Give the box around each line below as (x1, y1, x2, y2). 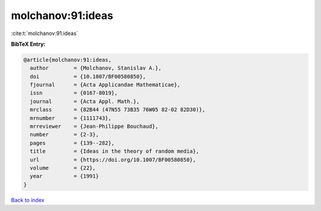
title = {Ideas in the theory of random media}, (30, 148, 199, 155)
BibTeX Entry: (11, 40, 46, 48)
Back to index (11, 196, 45, 203)
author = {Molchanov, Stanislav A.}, (30, 65, 162, 71)
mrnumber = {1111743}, (30, 115, 112, 121)
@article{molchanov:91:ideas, (23, 56, 112, 63)
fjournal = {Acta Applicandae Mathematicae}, (30, 81, 181, 89)
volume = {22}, (30, 165, 96, 171)
